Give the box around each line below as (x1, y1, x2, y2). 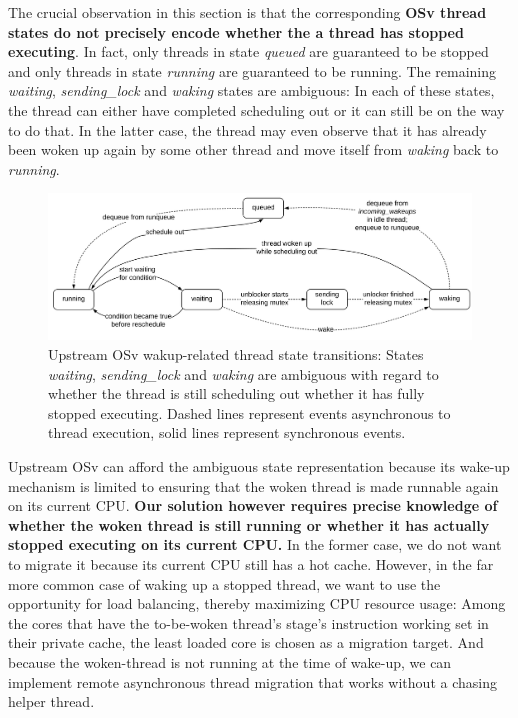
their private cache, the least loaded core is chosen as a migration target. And (8, 632, 484, 653)
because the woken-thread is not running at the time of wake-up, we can (8, 651, 452, 672)
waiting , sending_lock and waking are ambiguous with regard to (48, 363, 439, 384)
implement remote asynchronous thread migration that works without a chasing (8, 671, 497, 692)
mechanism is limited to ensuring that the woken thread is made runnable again (8, 475, 499, 496)
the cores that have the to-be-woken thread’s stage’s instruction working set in (8, 612, 489, 633)
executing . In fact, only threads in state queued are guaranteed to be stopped (8, 41, 489, 62)
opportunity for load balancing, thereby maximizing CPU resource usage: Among (8, 593, 506, 614)
